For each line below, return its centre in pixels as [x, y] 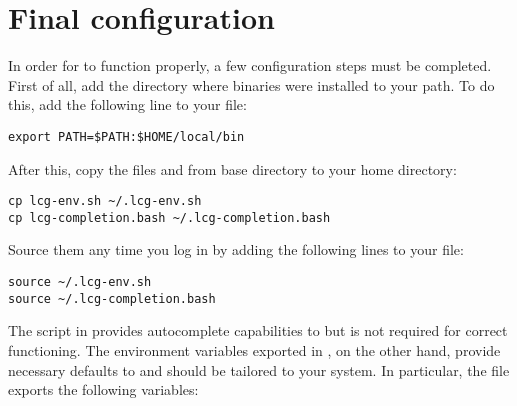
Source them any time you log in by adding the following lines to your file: [236, 249]
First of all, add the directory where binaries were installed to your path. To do [251, 84]
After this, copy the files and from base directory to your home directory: [232, 168]
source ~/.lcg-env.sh [80, 282]
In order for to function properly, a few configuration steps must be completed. [250, 65]
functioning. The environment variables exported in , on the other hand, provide [254, 349]
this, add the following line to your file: [127, 104]
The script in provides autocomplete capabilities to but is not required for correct [258, 330]
